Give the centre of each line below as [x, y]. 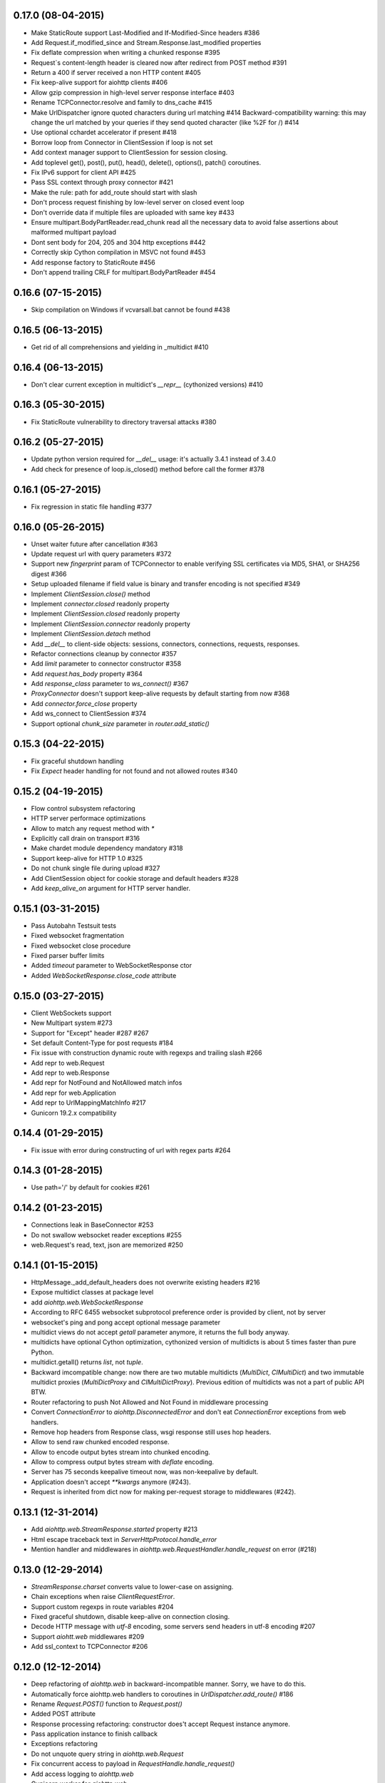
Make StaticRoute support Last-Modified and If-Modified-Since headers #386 [145, 33]
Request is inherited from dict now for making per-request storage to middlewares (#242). [163, 1492]
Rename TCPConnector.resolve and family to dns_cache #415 [122, 103]
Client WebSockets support [71, 1013]
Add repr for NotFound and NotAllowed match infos [107, 1083]
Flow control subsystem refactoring [83, 808]
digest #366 [49, 573]
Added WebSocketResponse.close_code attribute [104, 975]
